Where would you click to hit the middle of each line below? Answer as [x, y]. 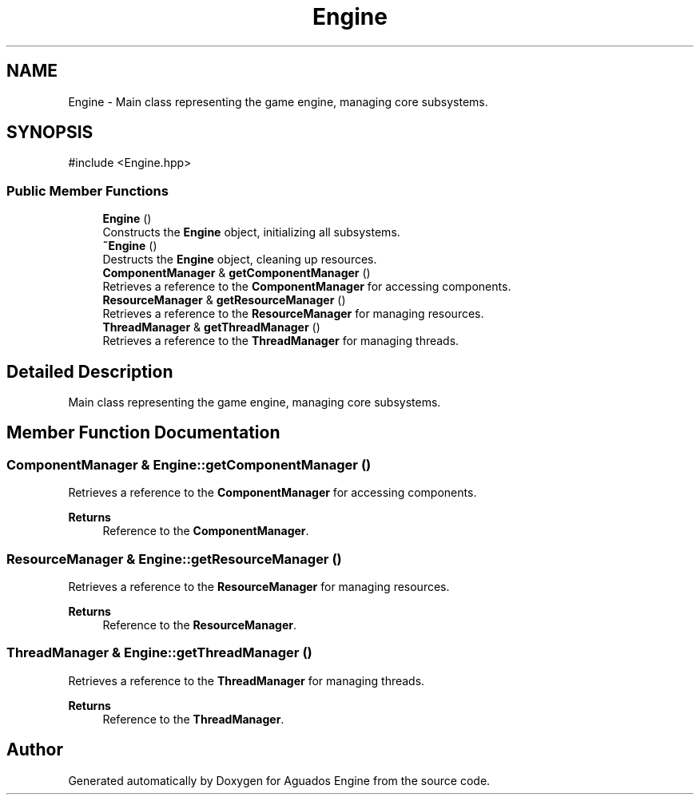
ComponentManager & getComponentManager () [237, 273]
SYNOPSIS [50, 133]
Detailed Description [90, 371]
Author [35, 750]
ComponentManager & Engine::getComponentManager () [189, 464]
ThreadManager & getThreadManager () [211, 327]
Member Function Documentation [143, 433]
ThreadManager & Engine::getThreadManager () [159, 653]
